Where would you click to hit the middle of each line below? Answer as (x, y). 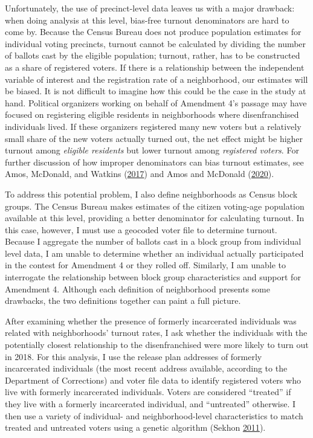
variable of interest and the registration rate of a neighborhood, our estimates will (156, 79)
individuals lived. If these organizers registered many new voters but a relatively (153, 126)
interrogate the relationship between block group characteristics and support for (153, 277)
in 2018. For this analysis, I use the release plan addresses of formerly (134, 356)
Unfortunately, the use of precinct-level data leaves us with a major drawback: (150, 8)
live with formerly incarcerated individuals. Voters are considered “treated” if (148, 392)
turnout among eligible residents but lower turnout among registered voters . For (152, 150)
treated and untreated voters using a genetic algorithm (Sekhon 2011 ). (135, 427)
